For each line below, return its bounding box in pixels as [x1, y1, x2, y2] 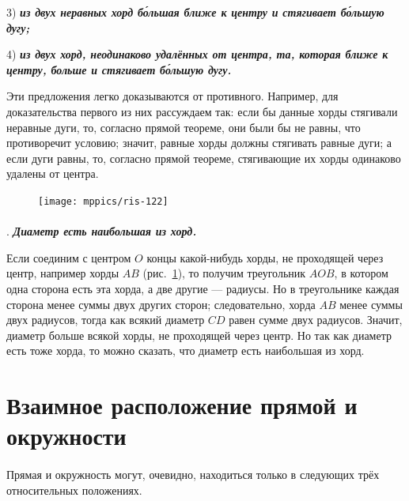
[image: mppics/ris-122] [38, 195, 169, 207]
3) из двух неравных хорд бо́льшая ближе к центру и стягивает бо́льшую [6, 4, 384, 20]
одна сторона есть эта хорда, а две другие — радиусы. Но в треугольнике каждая [6, 280, 400, 296]
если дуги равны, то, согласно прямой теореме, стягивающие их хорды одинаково [6, 149, 401, 166]
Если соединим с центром [6, 249, 131, 266]
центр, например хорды [6, 265, 119, 281]
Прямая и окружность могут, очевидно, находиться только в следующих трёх [6, 466, 380, 483]
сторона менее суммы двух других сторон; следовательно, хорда [6, 296, 316, 312]
